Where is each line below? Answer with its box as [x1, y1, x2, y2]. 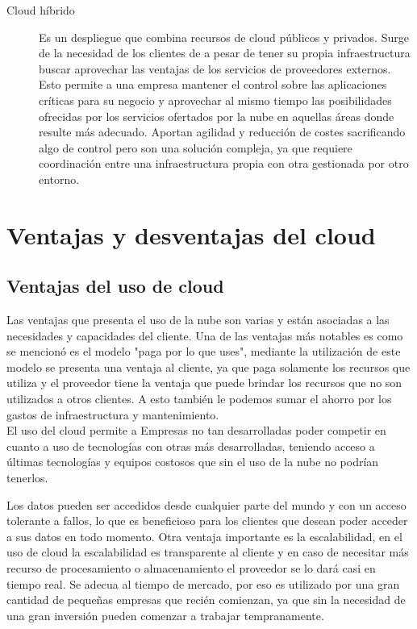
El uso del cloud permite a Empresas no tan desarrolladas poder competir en [6, 422, 386, 439]
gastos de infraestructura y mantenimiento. [6, 406, 219, 423]
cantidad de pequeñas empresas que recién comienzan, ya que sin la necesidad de [6, 591, 406, 608]
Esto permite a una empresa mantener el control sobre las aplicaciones [39, 76, 387, 93]
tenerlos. [6, 469, 48, 486]
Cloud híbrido [6, 2, 75, 18]
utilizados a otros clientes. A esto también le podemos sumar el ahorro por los [6, 390, 392, 407]
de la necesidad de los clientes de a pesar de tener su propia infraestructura [39, 44, 411, 61]
